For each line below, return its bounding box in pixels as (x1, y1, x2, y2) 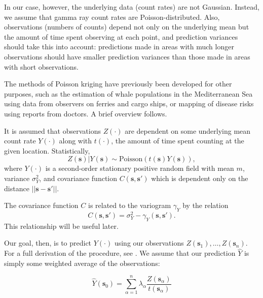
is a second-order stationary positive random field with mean (45, 163, 234, 173)
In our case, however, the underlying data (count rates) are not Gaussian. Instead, (4, 2, 259, 12)
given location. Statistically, (4, 145, 90, 156)
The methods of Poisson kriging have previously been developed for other (4, 78, 232, 89)
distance (4, 183, 29, 193)
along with (59, 135, 92, 146)
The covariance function (4, 200, 79, 211)
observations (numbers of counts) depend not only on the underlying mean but (4, 21, 249, 32)
